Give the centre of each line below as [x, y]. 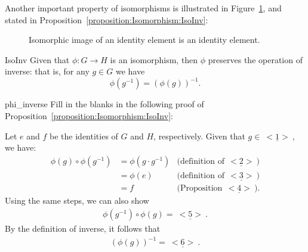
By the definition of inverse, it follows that [83, 228]
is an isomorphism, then [154, 59]
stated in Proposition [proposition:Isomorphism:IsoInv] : [107, 19]
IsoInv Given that [37, 59]
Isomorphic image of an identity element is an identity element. [144, 40]
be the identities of [84, 136]
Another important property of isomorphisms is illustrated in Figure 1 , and [143, 8]
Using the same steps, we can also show [77, 200]
